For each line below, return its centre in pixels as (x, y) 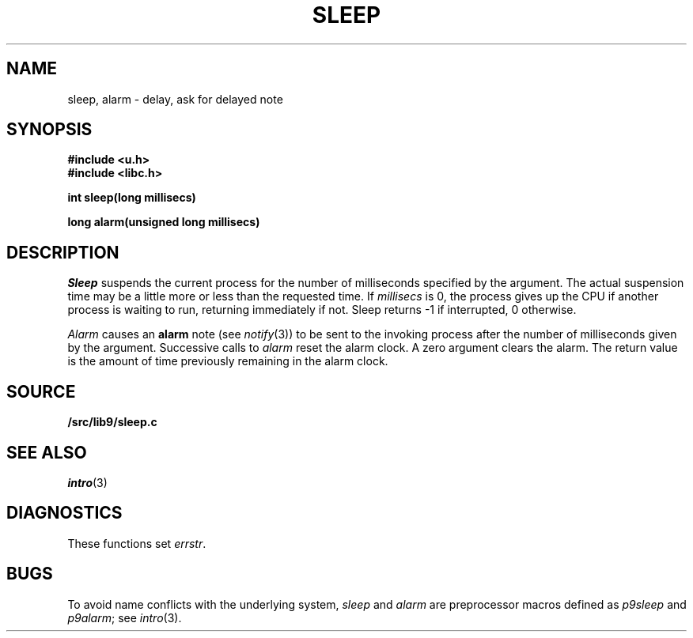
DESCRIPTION (63, 252)
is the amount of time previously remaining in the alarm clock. (228, 361)
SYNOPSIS (49, 130)
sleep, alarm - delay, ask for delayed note (175, 99)
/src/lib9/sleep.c (112, 422)
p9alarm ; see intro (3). (125, 617)
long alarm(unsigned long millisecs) (164, 222)
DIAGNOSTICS (64, 513)
